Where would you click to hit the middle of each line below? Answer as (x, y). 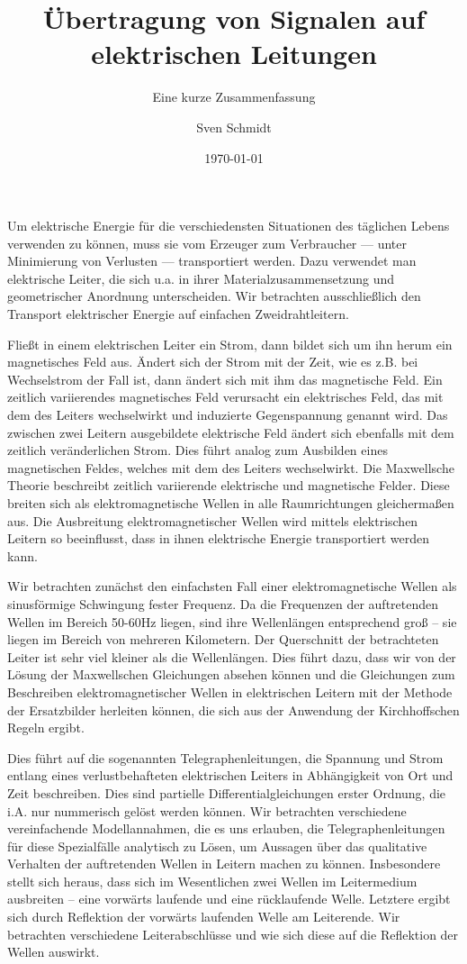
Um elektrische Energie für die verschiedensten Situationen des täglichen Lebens (229, 226)
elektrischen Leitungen (234, 54)
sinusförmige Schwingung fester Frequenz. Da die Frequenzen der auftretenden (223, 603)
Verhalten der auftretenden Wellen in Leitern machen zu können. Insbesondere (224, 864)
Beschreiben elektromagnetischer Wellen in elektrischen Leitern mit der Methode (230, 691)
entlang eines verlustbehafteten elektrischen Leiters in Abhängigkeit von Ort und (230, 775)
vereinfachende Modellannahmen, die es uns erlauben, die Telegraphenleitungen (226, 828)
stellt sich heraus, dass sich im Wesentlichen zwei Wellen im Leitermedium (212, 881)
